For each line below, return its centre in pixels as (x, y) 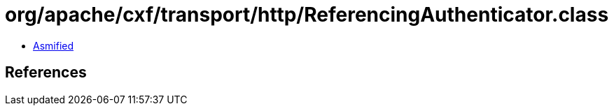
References (46, 73)
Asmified (54, 45)
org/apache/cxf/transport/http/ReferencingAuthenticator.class (307, 15)
